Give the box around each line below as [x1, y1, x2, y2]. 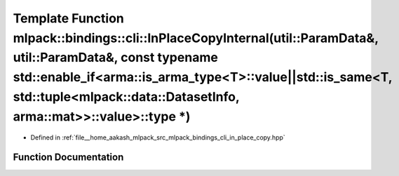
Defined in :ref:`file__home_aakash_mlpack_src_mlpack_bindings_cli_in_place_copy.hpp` [30, 133, 285, 142]
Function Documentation [13, 151, 124, 163]
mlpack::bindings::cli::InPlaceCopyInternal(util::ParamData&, [13, 30, 379, 46]
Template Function [13, 11, 124, 26]
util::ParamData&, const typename [13, 50, 219, 66]
